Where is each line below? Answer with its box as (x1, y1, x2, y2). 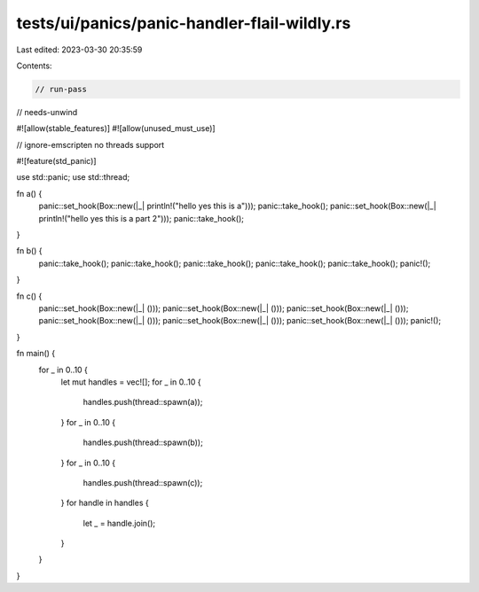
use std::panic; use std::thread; (16, 172, 130, 183)
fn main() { (16, 348, 56, 359)
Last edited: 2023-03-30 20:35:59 (16, 44, 143, 55)
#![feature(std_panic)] (16, 156, 97, 167)
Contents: (16, 60, 52, 71)
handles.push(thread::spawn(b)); (82, 437, 203, 448)
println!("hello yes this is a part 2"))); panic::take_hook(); (38, 213, 244, 223)
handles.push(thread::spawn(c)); (82, 477, 203, 487)
